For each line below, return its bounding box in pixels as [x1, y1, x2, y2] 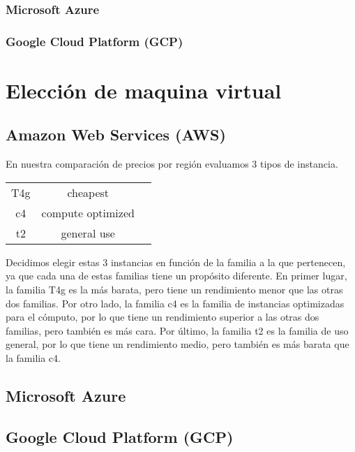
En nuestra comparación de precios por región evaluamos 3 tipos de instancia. [6, 156, 338, 171]
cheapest [67, 184, 109, 201]
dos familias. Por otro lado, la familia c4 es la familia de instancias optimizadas [6, 296, 345, 310]
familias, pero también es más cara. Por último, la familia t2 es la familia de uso [6, 323, 349, 337]
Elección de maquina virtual [6, 75, 282, 104]
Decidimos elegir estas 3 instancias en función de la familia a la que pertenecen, [6, 254, 346, 269]
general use [61, 224, 115, 241]
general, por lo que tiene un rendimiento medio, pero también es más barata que [6, 337, 349, 351]
